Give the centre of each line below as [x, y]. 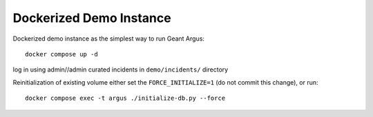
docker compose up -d [61, 54]
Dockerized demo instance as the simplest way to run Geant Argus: [109, 39]
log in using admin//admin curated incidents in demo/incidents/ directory [121, 70]
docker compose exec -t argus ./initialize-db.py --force [125, 98]
